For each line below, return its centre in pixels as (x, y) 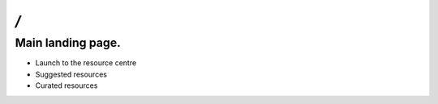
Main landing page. (68, 43)
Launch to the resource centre (86, 63)
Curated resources (67, 85)
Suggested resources (71, 74)
